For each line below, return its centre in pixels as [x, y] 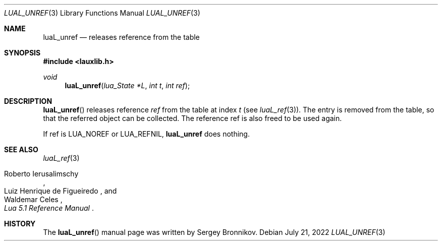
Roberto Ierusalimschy [41, 174]
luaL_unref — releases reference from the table [121, 37]
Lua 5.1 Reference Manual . [49, 208]
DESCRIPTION [28, 101]
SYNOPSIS [22, 53]
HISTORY [20, 224]
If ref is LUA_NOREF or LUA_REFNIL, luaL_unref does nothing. [146, 134]
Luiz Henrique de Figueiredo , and [61, 191]
